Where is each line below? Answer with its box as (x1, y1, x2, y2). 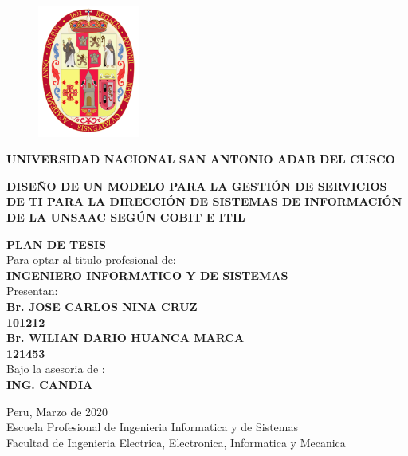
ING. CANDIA (6, 375, 93, 392)
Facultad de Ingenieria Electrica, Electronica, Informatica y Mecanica (6, 434, 346, 450)
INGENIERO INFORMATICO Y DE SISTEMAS (6, 266, 288, 283)
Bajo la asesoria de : (6, 360, 105, 377)
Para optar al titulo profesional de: (6, 251, 176, 268)
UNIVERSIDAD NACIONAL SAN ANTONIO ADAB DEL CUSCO (6, 151, 395, 167)
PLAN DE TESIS (6, 235, 106, 252)
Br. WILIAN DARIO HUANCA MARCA (6, 329, 245, 346)
